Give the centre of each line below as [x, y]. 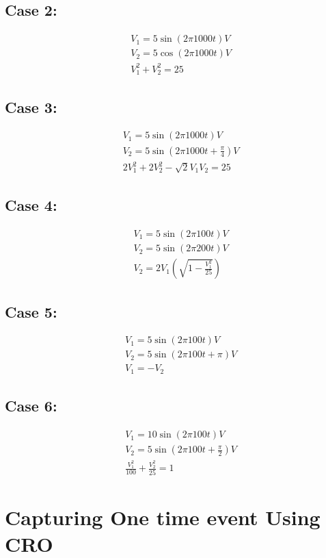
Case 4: [31, 205]
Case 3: [31, 106]
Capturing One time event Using [163, 517]
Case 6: [31, 406]
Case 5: [31, 311]
